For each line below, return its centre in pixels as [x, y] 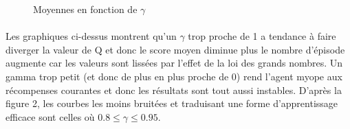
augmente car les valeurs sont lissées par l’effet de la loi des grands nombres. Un [174, 63]
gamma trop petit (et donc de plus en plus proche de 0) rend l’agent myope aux [174, 76]
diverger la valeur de [48, 49]
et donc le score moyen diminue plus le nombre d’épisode [225, 49]
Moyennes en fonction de [85, 9]
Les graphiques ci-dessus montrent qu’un [91, 36]
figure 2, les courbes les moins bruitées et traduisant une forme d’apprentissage [172, 103]
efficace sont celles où [50, 116]
